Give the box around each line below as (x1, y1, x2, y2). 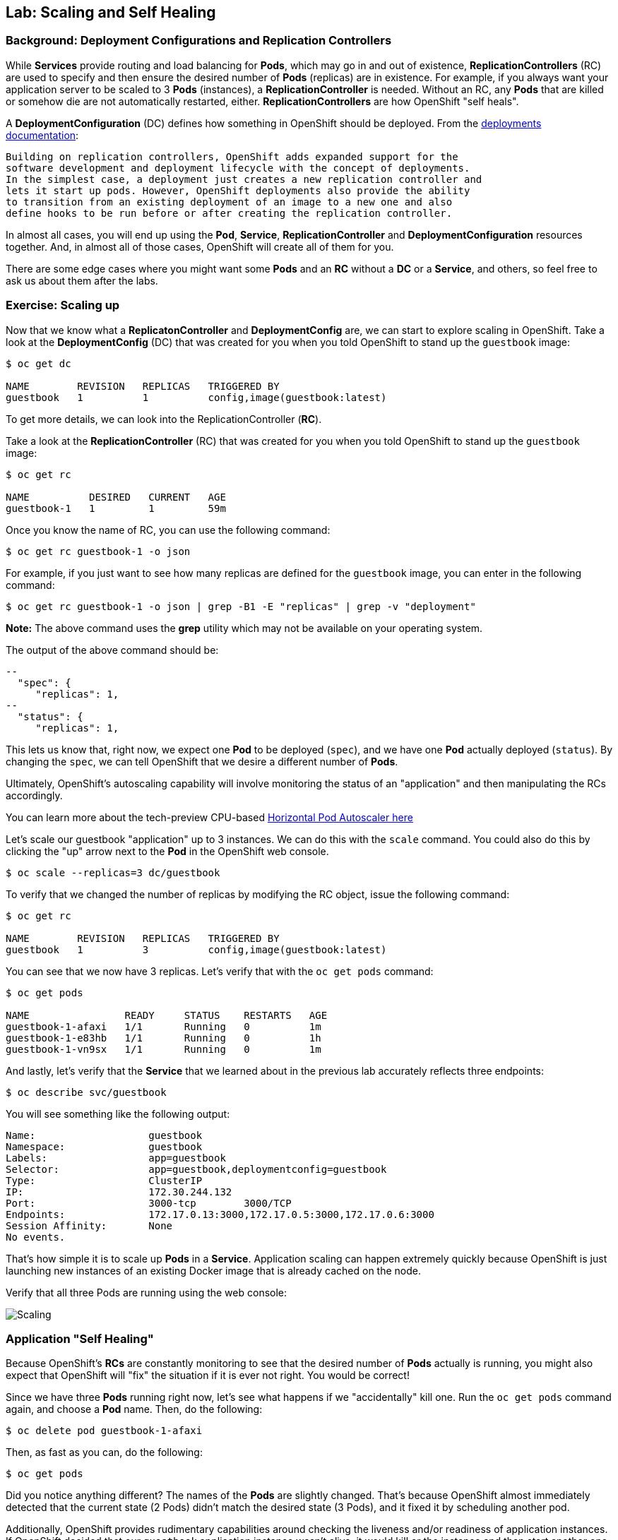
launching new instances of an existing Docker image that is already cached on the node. (6, 1264, 422, 1277)
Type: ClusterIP (6, 1174, 203, 1186)
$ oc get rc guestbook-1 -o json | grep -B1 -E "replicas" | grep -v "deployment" (6, 600, 476, 612)
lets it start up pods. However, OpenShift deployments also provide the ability (6, 184, 470, 196)
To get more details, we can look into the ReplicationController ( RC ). (6, 412, 322, 425)
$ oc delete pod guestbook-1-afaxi (6, 1425, 203, 1437)
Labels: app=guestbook (6, 1152, 226, 1164)
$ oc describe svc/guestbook (6, 1086, 167, 1098)
